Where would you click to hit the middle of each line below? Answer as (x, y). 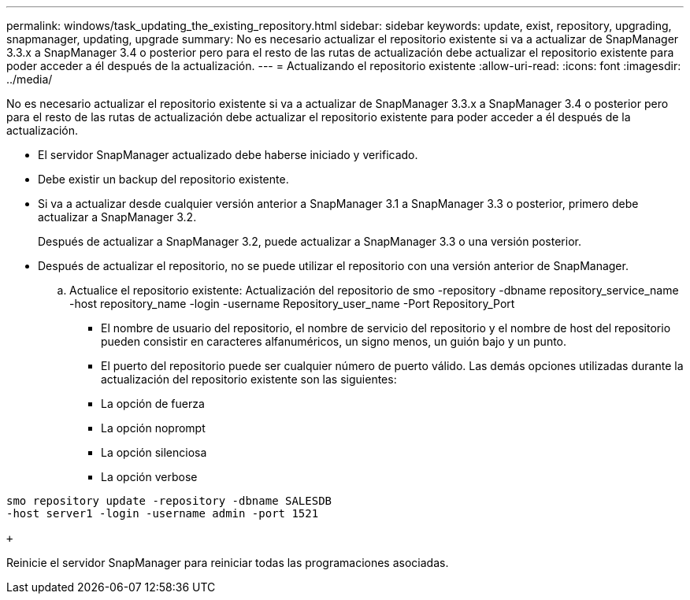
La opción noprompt (153, 428)
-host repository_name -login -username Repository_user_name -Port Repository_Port (292, 304)
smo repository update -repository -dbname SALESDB (169, 501)
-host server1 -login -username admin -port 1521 (163, 513)
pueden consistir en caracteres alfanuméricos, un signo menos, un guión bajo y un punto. (334, 341)
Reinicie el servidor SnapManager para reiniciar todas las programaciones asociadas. (228, 563)
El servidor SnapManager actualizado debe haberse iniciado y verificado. (228, 155)
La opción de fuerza (153, 404)
